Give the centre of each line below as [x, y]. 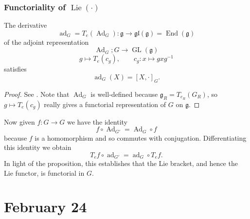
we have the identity [97, 121]
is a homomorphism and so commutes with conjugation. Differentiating [141, 137]
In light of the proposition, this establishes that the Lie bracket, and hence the [121, 163]
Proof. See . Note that [37, 94]
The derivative [26, 25]
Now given [19, 121]
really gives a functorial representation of [105, 104]
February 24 [45, 206]
